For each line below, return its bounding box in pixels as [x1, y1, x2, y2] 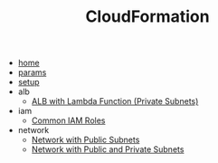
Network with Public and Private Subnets [31, 144, 185, 155]
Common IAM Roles [31, 115, 106, 126]
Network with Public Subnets [31, 134, 140, 146]
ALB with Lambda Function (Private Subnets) [31, 96, 199, 107]
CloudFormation [85, 6, 210, 27]
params [17, 67, 47, 78]
